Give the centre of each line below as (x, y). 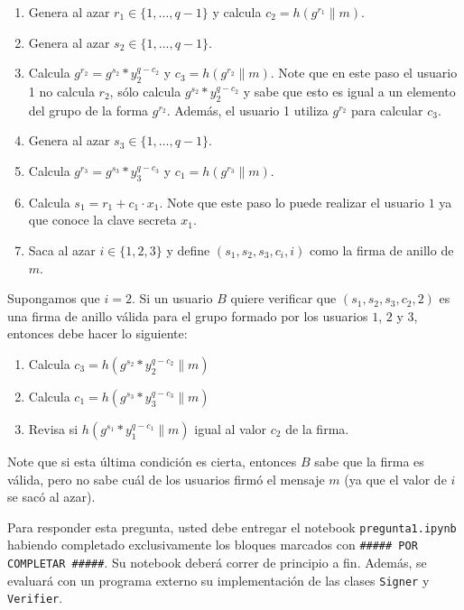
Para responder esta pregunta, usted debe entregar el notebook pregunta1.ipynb (232, 527)
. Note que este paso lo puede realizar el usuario (292, 202)
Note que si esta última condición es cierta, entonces (152, 461)
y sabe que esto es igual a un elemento (349, 91)
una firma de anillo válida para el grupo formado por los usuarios (188, 315)
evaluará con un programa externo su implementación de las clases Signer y (218, 580)
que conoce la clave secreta (102, 220)
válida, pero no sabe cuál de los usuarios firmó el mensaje (166, 479)
